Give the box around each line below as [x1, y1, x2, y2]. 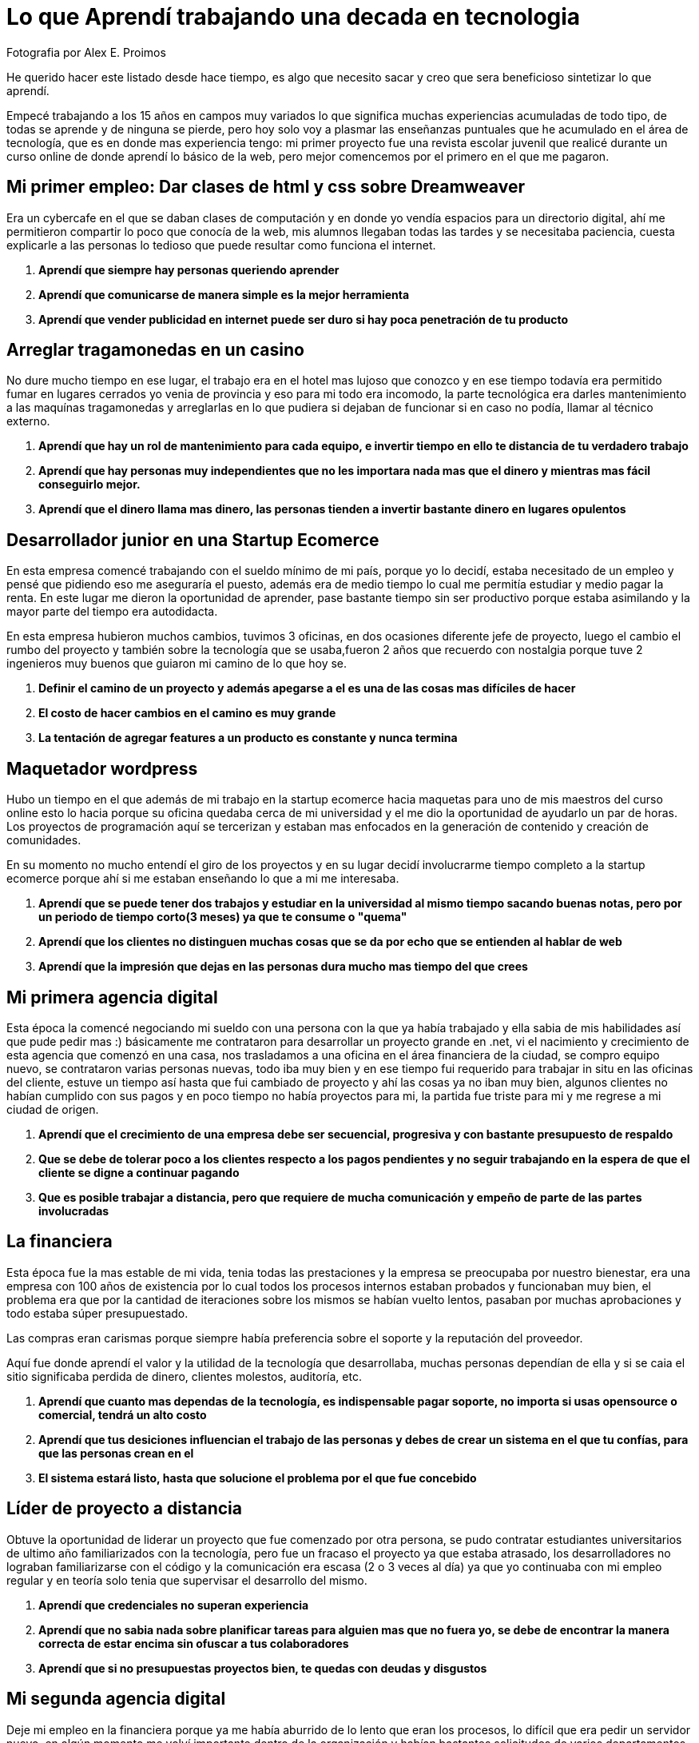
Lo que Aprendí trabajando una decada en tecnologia [6, 3, 581, 30]
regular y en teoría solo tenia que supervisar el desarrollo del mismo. [6, 1573, 367, 1587]
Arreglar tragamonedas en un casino [6, 340, 304, 361]
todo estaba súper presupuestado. [6, 1306, 189, 1320]
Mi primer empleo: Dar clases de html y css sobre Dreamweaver [6, 177, 525, 197]
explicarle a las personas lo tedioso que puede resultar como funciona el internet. [6, 237, 436, 252]
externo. [6, 414, 50, 429]
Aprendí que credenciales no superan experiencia [38, 1597, 309, 1612]
